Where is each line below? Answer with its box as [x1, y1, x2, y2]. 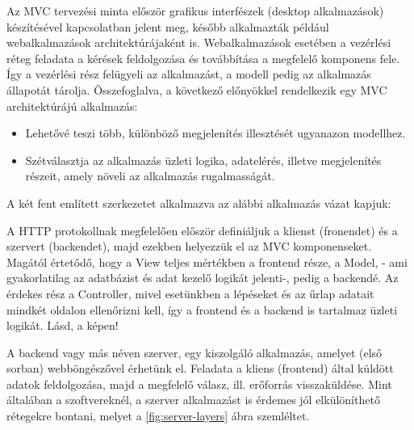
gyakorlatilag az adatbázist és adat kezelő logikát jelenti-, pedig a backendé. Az [6, 269, 399, 286]
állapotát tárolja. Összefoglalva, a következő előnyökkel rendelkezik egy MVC [6, 81, 387, 98]
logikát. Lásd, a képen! [6, 317, 119, 334]
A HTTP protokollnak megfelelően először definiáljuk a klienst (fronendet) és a [6, 221, 398, 238]
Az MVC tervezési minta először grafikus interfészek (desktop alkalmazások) [6, 2, 384, 19]
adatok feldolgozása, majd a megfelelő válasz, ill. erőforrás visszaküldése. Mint [6, 375, 392, 392]
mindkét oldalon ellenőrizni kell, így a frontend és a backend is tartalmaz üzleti [6, 301, 398, 318]
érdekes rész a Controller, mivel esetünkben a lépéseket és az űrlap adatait [6, 285, 374, 301]
